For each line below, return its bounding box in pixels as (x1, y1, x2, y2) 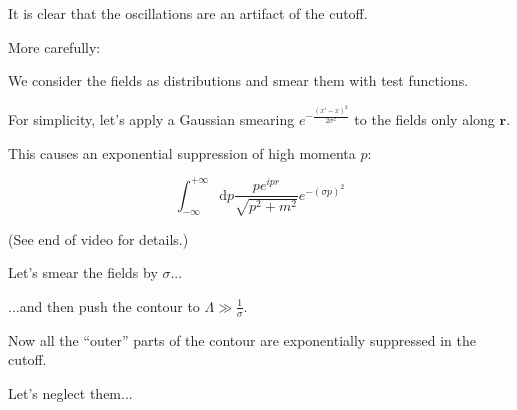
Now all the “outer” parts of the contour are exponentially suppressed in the (8, 329, 476, 350)
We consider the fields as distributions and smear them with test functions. (8, 70, 469, 91)
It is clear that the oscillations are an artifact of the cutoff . (8, 3, 368, 23)
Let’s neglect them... (8, 382, 133, 403)
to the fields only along (354, 108, 495, 129)
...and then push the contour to (8, 295, 200, 316)
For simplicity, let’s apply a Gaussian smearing (8, 108, 295, 129)
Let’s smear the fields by (8, 262, 158, 283)
